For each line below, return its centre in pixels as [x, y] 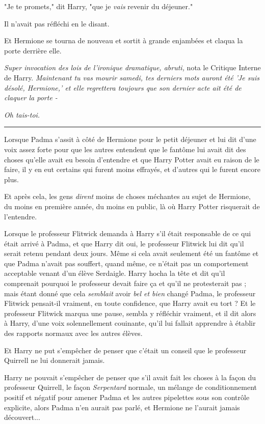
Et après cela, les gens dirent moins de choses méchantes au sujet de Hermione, [128, 196]
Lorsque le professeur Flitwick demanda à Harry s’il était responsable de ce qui [128, 233]
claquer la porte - [31, 97]
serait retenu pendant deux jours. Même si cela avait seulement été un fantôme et [131, 253]
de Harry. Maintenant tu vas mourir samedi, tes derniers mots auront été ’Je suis [132, 77]
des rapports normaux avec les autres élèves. [73, 333]
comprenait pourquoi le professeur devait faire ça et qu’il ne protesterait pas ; [125, 283]
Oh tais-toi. [22, 114]
